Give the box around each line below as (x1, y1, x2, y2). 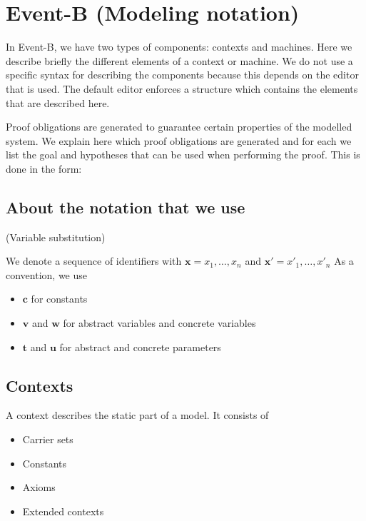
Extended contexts (22, 503, 104, 518)
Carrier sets (22, 432, 73, 447)
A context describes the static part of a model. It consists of (6, 408, 269, 423)
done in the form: (6, 161, 82, 176)
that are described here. (6, 95, 110, 110)
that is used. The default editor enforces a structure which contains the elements (6, 81, 358, 96)
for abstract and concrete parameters (59, 339, 221, 354)
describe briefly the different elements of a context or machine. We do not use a (6, 53, 353, 68)
